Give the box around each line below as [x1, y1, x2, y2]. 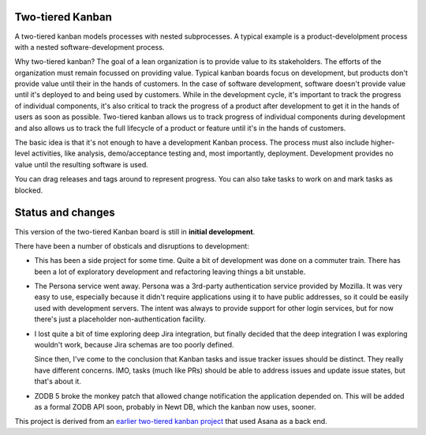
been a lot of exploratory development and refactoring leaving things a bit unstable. [34, 267, 306, 276]
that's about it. [34, 377, 82, 386]
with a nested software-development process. [14, 42, 165, 51]
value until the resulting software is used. [14, 159, 149, 169]
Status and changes [14, 206, 115, 219]
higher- [371, 138, 395, 148]
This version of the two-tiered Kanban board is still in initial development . [14, 227, 256, 236]
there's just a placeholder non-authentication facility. [34, 314, 207, 324]
